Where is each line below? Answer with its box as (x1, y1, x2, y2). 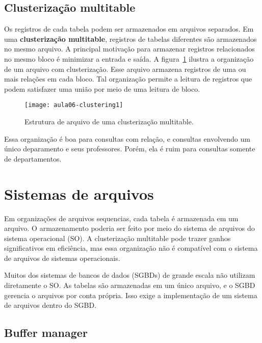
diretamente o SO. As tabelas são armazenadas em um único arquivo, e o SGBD (4, 280, 255, 291)
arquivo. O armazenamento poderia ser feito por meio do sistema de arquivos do (4, 223, 255, 233)
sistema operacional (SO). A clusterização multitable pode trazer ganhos (4, 232, 231, 243)
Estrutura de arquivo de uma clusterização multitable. (24, 116, 194, 127)
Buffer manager (4, 325, 88, 340)
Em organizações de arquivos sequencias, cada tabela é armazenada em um (4, 213, 239, 223)
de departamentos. (4, 153, 62, 164)
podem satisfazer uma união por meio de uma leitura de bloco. (4, 83, 200, 94)
